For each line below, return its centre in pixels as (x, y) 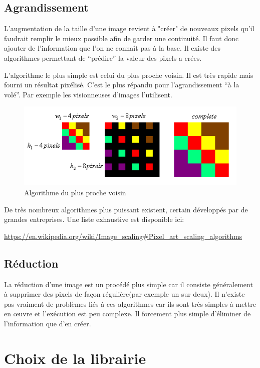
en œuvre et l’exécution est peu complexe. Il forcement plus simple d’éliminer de (127, 314)
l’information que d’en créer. (48, 323)
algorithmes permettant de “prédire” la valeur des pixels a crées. (103, 57)
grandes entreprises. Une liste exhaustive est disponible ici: (94, 219)
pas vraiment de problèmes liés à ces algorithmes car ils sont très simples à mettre (130, 303)
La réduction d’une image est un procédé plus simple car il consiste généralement (128, 284)
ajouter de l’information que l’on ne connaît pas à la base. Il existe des (112, 48)
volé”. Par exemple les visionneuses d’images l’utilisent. (88, 94)
